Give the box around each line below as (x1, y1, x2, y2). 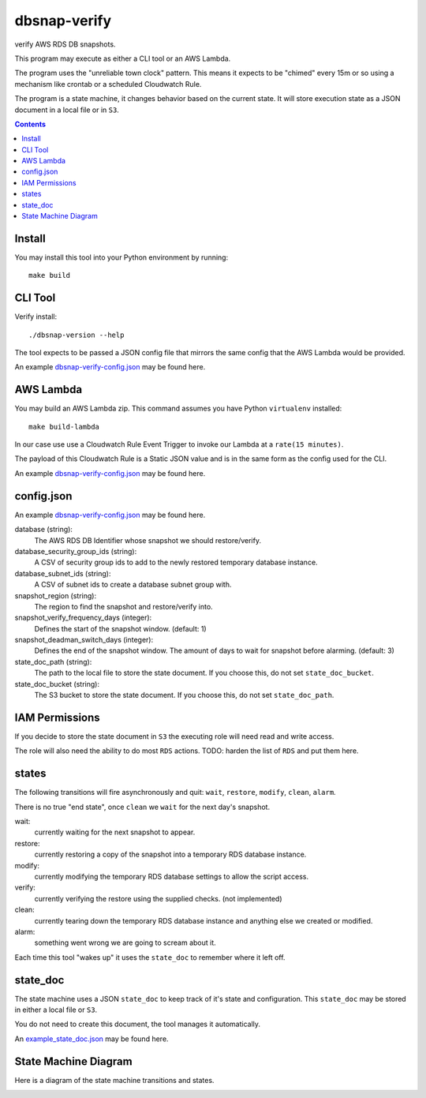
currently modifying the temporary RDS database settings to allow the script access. (34, 871, 309, 881)
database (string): (14, 525, 73, 534)
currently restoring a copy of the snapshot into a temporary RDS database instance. (34, 849, 307, 860)
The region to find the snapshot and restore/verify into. (34, 601, 213, 611)
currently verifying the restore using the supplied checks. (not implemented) (34, 894, 283, 903)
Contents (14, 119, 47, 129)
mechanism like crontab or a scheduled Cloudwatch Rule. (14, 79, 202, 88)
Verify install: (14, 312, 58, 321)
